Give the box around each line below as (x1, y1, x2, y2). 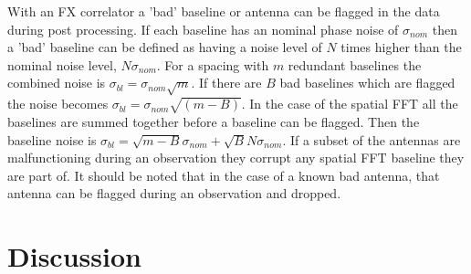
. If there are (191, 73, 262, 92)
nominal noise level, (7, 55, 117, 74)
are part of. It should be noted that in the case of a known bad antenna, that (7, 165, 440, 184)
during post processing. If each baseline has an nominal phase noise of (7, 19, 399, 38)
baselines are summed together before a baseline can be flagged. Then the (7, 111, 420, 131)
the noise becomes (7, 94, 109, 113)
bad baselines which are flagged (279, 73, 455, 92)
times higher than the (340, 37, 462, 57)
